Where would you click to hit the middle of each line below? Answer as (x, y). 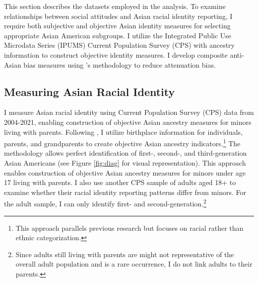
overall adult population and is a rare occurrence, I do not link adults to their (134, 264)
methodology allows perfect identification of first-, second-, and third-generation (126, 153)
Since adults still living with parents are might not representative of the (125, 254)
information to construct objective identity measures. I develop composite (116, 54)
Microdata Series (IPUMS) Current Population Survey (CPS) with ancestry (119, 45)
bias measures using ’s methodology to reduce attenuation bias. (120, 64)
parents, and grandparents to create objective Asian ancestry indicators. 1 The (122, 142)
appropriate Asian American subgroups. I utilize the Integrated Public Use (118, 35)
